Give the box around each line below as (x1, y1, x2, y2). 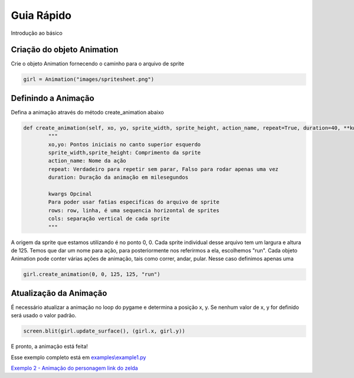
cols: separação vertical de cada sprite (48, 215, 170, 222)
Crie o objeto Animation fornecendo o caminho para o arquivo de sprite (11, 60, 185, 67)
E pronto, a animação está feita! (11, 343, 88, 350)
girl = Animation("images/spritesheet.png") (23, 76, 155, 83)
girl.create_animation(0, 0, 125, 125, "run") (23, 271, 160, 278)
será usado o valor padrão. (11, 312, 77, 319)
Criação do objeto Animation (11, 45, 119, 55)
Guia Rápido (11, 9, 72, 22)
